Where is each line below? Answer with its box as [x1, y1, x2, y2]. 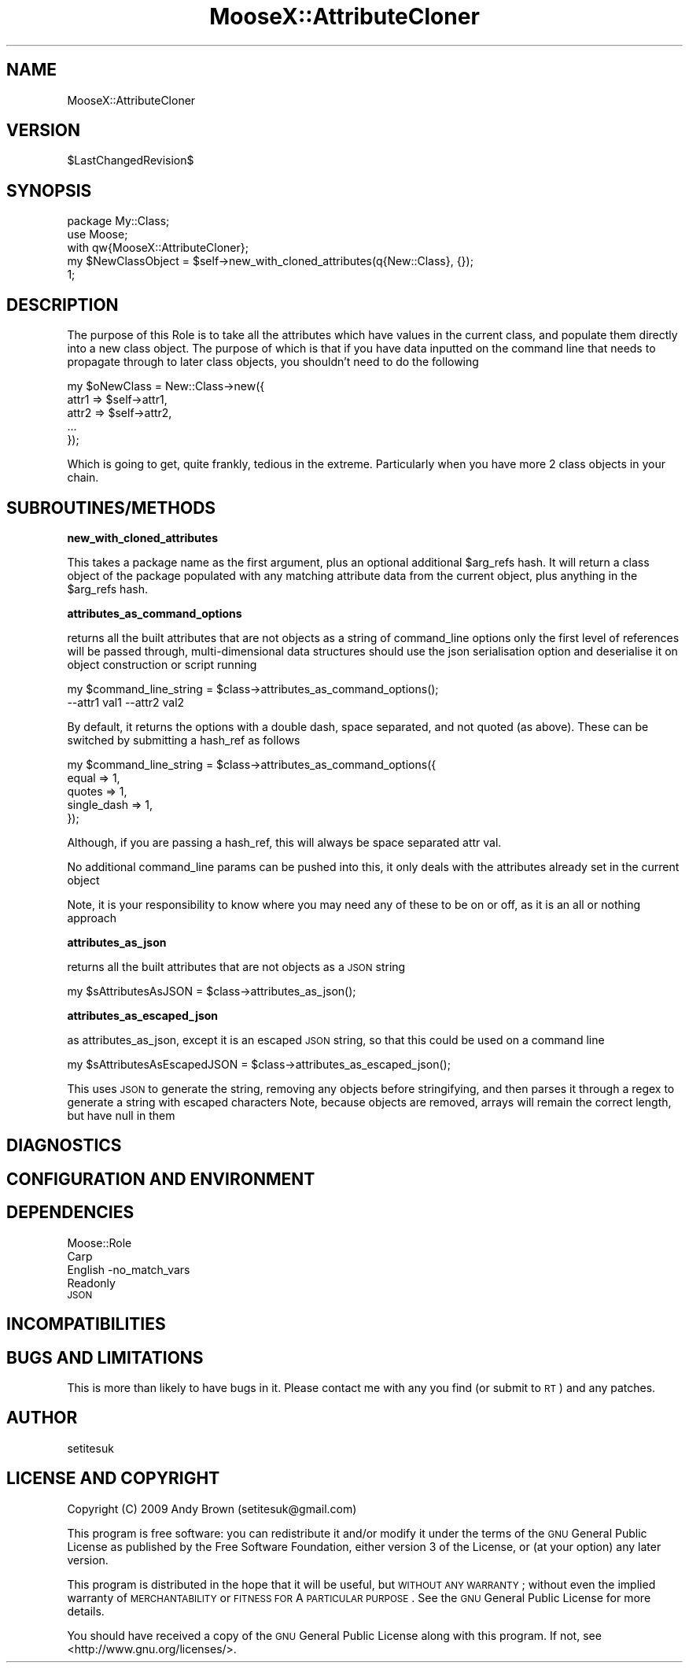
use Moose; [67, 227, 128, 242]
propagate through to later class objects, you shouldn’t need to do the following [67, 355, 479, 369]
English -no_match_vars [67, 1262, 190, 1276]
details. [67, 1604, 105, 1618]
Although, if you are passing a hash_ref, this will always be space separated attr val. [67, 835, 502, 849]
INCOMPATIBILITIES [6, 1314, 166, 1335]
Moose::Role [67, 1235, 132, 1250]
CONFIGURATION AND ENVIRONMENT [6, 1169, 315, 1189]
